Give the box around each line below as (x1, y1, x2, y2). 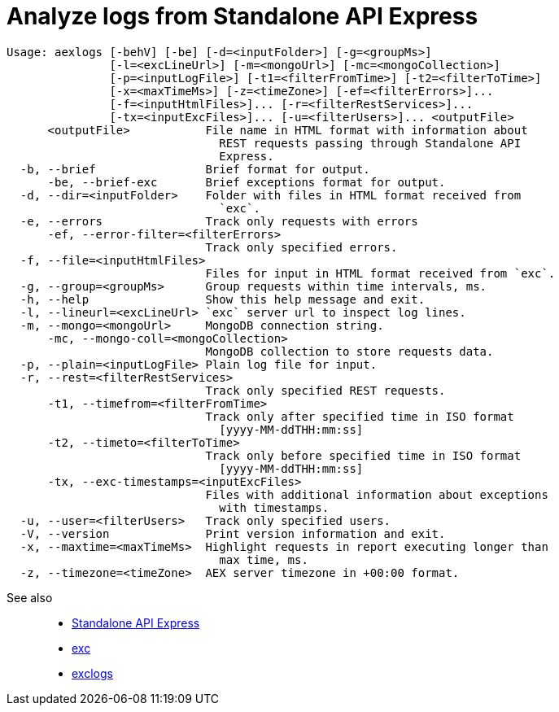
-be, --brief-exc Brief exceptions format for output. (47, 175, 446, 189)
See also (7, 590, 53, 605)
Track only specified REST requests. (205, 383, 446, 397)
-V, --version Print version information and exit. (20, 526, 446, 540)
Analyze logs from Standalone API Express (7, 2, 478, 30)
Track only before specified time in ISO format (205, 448, 522, 462)
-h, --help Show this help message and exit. (20, 292, 426, 306)
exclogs (72, 666, 113, 680)
